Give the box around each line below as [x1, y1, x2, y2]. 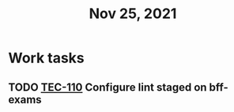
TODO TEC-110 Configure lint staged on [8, 80, 207, 94]
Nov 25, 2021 [89, 5, 177, 23]
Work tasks [8, 49, 85, 67]
